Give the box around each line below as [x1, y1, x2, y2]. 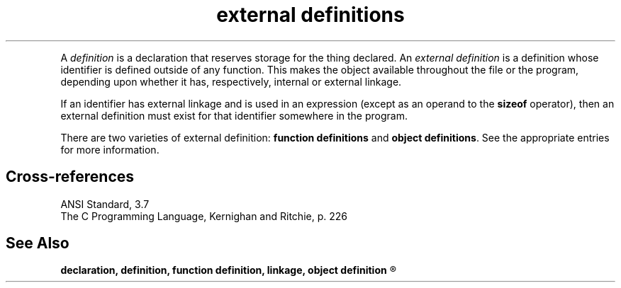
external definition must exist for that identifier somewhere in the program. [60, 109, 408, 122]
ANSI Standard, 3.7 [60, 197, 150, 210]
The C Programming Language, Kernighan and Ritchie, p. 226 [60, 209, 347, 222]
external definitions [216, 3, 405, 27]
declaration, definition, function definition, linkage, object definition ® [60, 264, 396, 277]
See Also [6, 234, 69, 253]
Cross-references [6, 168, 135, 186]
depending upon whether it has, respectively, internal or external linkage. [60, 75, 402, 88]
